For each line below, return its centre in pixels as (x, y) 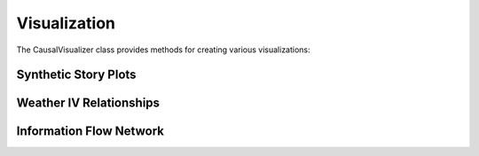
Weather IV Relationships (88, 103)
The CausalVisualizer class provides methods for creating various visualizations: (163, 50)
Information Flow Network (90, 132)
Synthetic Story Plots (76, 75)
